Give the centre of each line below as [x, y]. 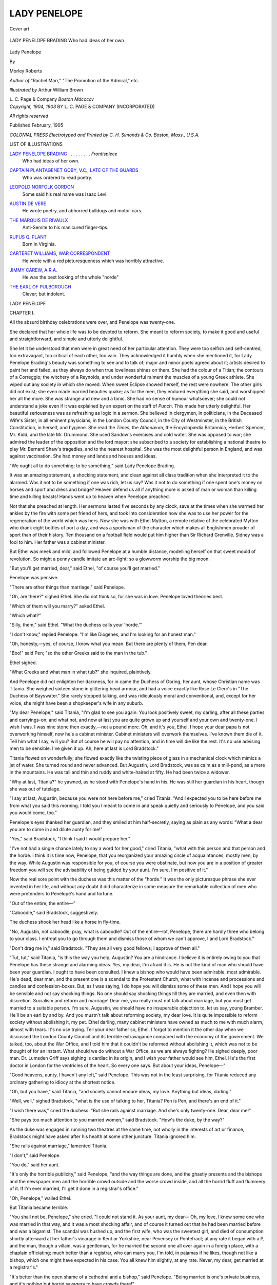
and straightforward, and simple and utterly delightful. [66, 339]
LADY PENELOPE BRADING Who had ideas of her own [67, 40]
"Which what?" [25, 615]
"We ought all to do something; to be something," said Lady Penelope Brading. [92, 466]
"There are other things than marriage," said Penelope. [67, 587]
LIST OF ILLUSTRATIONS [36, 144]
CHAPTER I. [22, 313]
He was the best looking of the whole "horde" [71, 277]
